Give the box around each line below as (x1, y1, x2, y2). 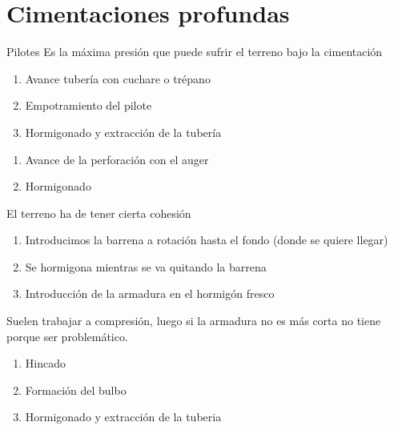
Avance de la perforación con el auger (25, 151, 209, 167)
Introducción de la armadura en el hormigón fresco (25, 285, 275, 302)
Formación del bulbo (25, 381, 127, 398)
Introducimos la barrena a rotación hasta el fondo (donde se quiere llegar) (25, 231, 388, 248)
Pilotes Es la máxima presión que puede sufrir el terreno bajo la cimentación (6, 43, 383, 60)
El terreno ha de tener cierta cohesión (6, 204, 191, 221)
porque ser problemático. (6, 328, 128, 344)
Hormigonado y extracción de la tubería (25, 123, 222, 140)
